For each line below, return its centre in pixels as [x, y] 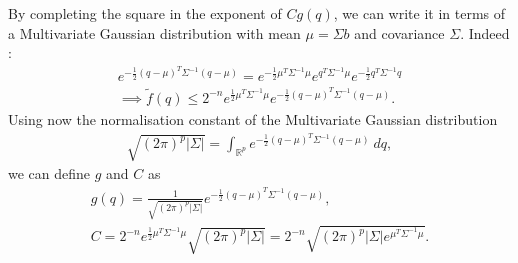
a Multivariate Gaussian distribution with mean [154, 32]
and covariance [399, 32]
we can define [49, 173]
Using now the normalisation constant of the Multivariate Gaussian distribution [253, 119]
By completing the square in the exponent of [145, 13]
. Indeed [485, 32]
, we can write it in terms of [419, 13]
